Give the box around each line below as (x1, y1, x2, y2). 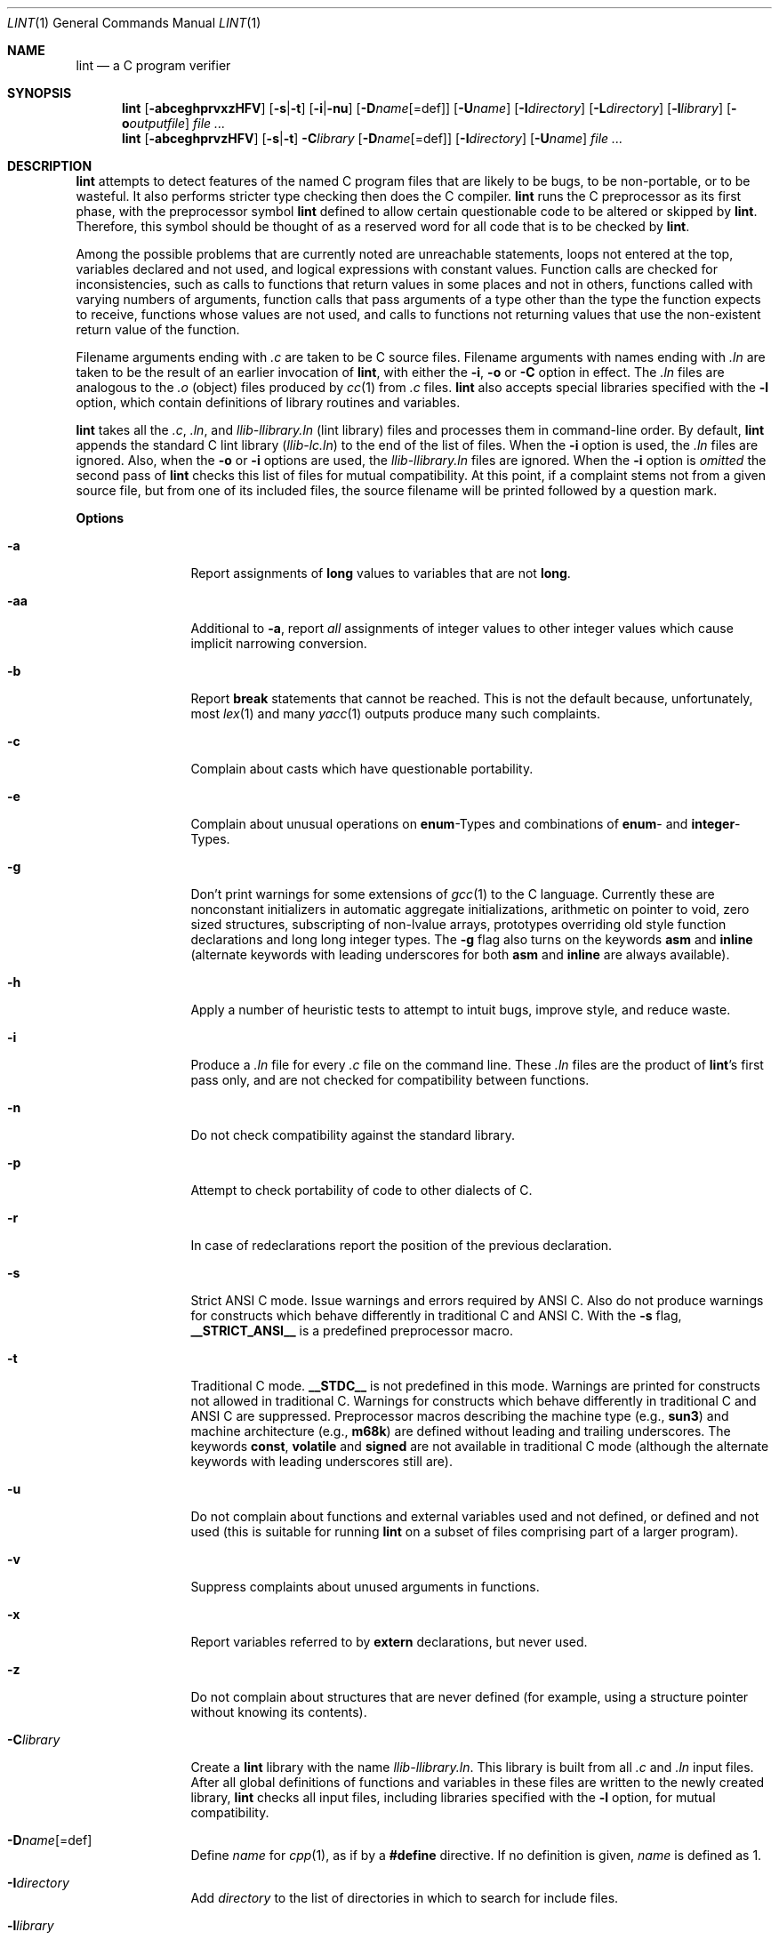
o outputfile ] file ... (122, 116, 226, 131)
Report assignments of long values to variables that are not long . (190, 565, 571, 581)
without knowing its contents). (190, 1704, 367, 1720)
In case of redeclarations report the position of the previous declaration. (190, 1238, 613, 1253)
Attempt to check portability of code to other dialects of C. (190, 1182, 533, 1198)
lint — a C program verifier (76, 58, 231, 73)
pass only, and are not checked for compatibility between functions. (190, 1072, 590, 1087)
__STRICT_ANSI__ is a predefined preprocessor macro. (190, 1323, 514, 1338)
